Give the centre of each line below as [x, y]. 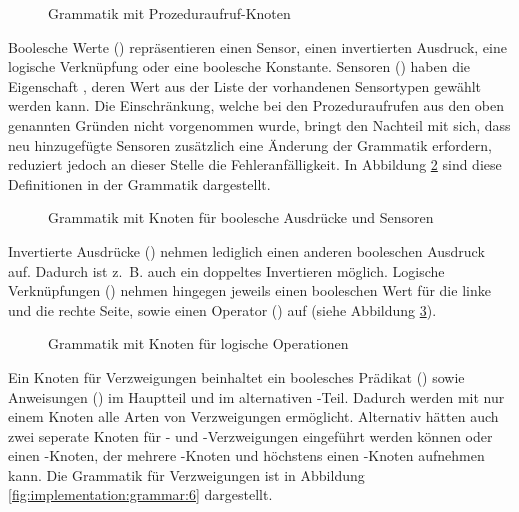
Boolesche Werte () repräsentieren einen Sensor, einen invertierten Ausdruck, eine [257, 46]
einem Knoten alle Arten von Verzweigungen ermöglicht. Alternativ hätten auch [253, 416]
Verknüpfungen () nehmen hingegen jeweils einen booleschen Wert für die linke [249, 290]
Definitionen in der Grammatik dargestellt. [139, 183]
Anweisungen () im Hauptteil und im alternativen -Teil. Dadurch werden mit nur [256, 396]
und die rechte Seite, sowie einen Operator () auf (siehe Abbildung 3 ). [222, 309]
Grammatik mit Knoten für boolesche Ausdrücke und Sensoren [241, 217]
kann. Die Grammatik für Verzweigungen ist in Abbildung [186, 474]
